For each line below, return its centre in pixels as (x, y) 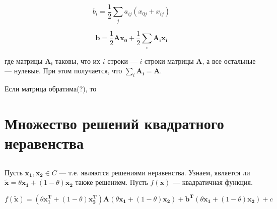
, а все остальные (229, 61)
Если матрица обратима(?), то (51, 88)
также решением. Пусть (112, 182)
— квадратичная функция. (213, 182)
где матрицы (24, 61)
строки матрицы (169, 61)
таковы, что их (78, 61)
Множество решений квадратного (114, 123)
